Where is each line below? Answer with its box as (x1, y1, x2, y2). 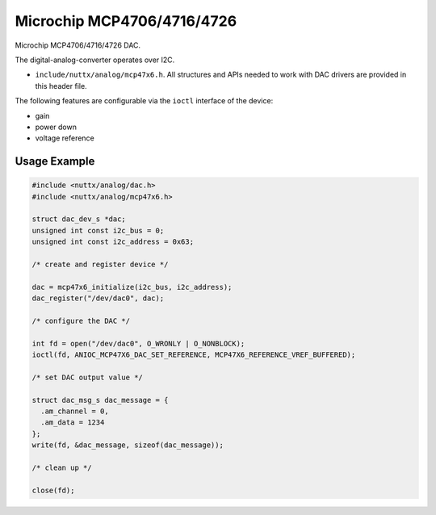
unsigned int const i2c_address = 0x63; (31, 237, 194, 246)
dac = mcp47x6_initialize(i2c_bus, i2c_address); (31, 283, 233, 291)
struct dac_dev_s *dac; (31, 215, 127, 224)
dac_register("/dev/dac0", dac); (31, 294, 165, 303)
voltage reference (35, 133, 94, 143)
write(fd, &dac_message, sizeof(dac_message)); (31, 441, 224, 450)
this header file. (35, 81, 88, 90)
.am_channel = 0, (40, 407, 109, 416)
